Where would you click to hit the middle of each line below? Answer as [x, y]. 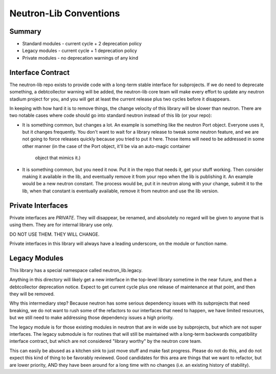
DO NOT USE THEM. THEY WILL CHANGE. [54, 234]
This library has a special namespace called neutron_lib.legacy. [76, 270]
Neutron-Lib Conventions [65, 13]
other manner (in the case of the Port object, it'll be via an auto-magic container [106, 146]
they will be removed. [32, 294]
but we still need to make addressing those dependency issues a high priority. [91, 318]
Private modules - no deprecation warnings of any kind [80, 58]
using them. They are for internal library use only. [61, 225]
